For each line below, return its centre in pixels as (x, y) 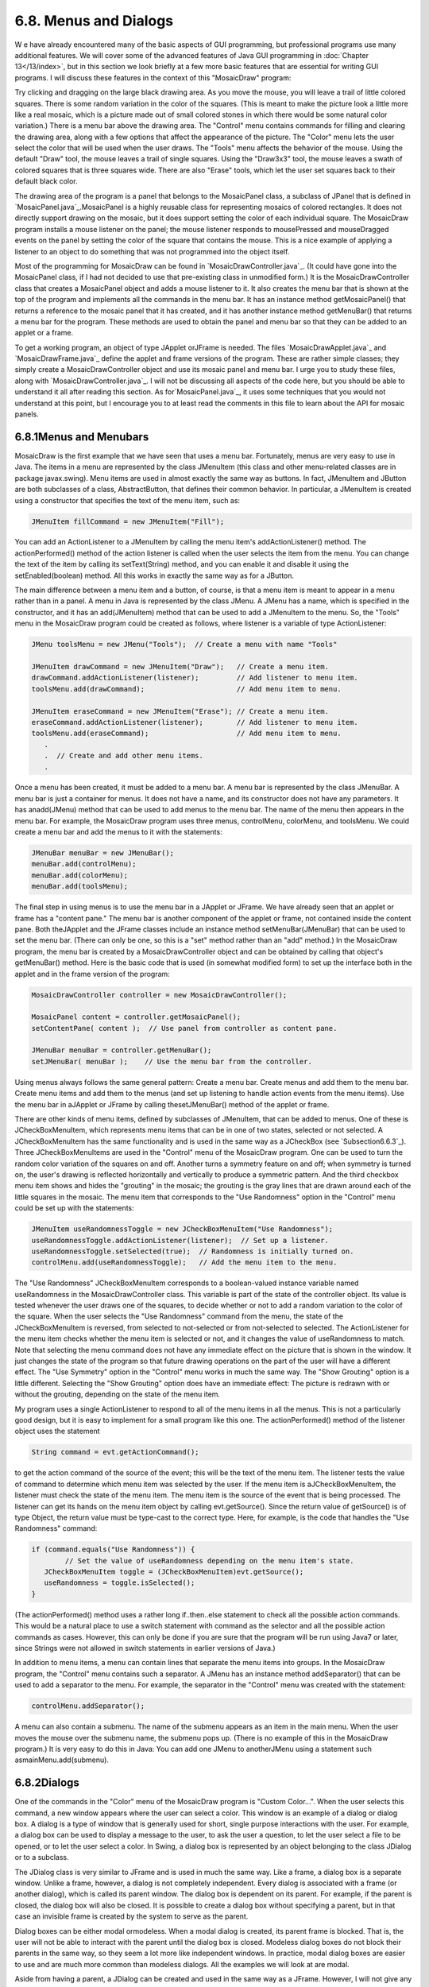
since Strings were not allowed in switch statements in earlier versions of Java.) (145, 1648)
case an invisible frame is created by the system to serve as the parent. (131, 1916)
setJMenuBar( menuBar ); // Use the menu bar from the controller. (172, 1061)
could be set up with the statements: (74, 1208)
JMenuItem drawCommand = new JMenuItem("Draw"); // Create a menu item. (180, 666)
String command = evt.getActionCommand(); (115, 1452)
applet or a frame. (44, 333)
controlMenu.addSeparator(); (88, 1706)
